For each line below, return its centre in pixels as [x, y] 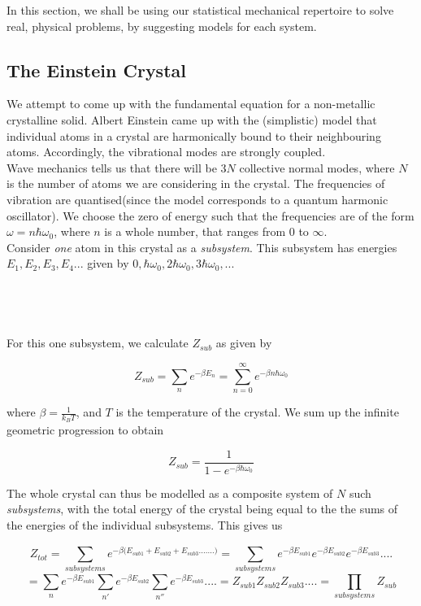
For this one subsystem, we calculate [98, 343]
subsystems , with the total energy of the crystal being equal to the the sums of [202, 509]
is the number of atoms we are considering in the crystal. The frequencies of [196, 183]
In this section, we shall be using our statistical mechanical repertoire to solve [200, 10]
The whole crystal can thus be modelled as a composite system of [170, 493]
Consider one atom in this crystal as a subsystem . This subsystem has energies [202, 247]
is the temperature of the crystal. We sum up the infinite [257, 412]
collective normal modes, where [317, 167]
